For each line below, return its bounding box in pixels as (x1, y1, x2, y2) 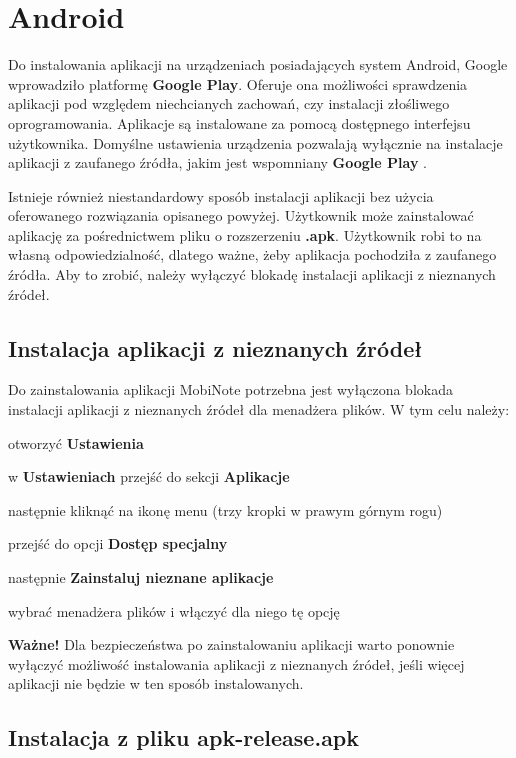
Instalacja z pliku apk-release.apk (8, 722, 360, 753)
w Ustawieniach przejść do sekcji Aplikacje (8, 466, 290, 487)
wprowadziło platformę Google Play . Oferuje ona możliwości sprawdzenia (8, 73, 468, 94)
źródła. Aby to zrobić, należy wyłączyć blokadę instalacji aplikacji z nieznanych (8, 264, 496, 285)
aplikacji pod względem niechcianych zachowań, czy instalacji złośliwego (8, 93, 450, 114)
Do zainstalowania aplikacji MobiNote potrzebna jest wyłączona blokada (8, 379, 453, 400)
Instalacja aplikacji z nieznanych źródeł (8, 332, 423, 363)
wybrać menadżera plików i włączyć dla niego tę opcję (8, 600, 340, 621)
